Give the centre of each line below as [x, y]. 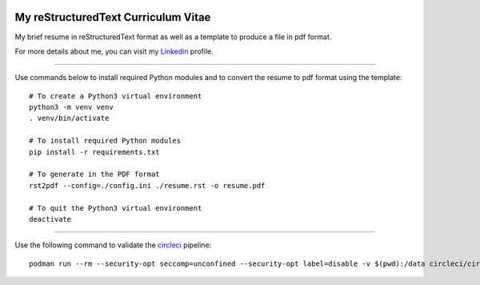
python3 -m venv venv [71, 107]
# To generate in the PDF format [94, 175]
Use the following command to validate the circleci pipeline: [113, 245]
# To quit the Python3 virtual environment [116, 208]
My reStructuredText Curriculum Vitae [113, 17]
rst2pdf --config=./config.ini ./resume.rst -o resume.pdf [147, 185]
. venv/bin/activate [69, 118]
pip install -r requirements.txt [94, 152]
